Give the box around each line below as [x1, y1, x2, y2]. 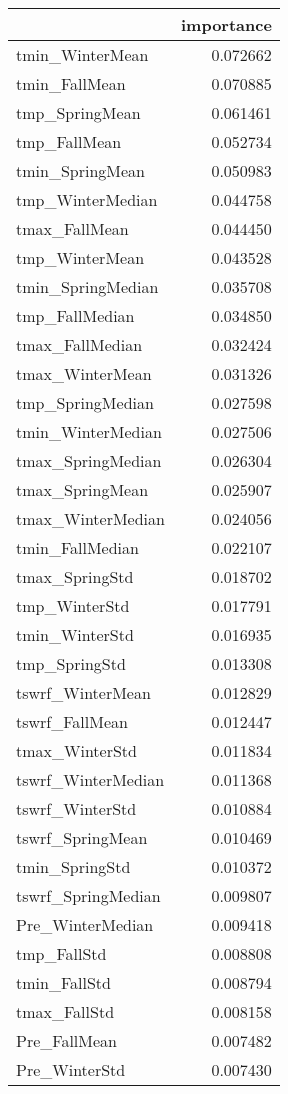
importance [180, 13, 272, 36]
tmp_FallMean [16, 130, 122, 153]
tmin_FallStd [16, 971, 111, 994]
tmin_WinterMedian [16, 420, 162, 443]
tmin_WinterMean [16, 43, 149, 66]
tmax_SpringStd [16, 565, 134, 588]
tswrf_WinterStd [16, 797, 137, 820]
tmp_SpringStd [16, 652, 126, 675]
